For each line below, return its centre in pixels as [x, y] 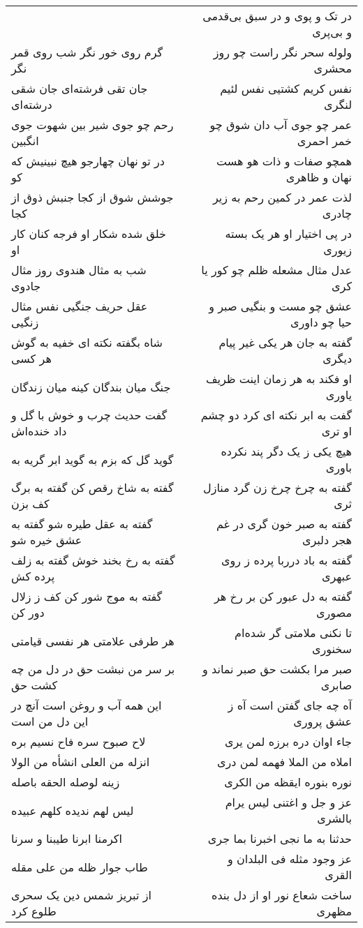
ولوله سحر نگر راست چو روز [282, 52]
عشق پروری [323, 721]
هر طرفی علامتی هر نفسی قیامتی [93, 641]
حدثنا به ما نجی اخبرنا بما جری [280, 838]
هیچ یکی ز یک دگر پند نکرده [286, 451]
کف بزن [30, 503]
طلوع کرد [34, 911]
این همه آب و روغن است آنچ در [87, 705]
